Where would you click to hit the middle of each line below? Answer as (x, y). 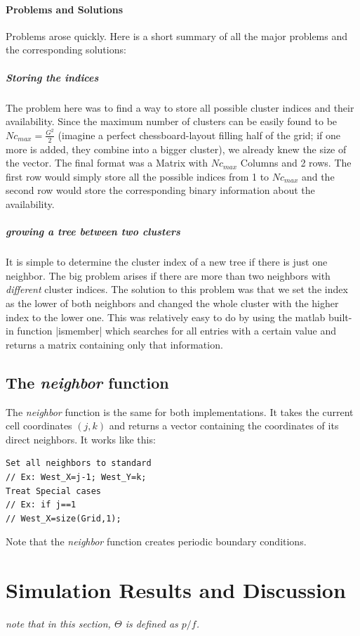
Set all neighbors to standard (79, 463)
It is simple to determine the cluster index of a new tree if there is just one (167, 262)
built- (340, 317)
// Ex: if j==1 (41, 505)
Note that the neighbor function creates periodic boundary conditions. (156, 541)
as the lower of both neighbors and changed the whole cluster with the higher (172, 303)
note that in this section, (58, 623)
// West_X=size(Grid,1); (64, 518)
